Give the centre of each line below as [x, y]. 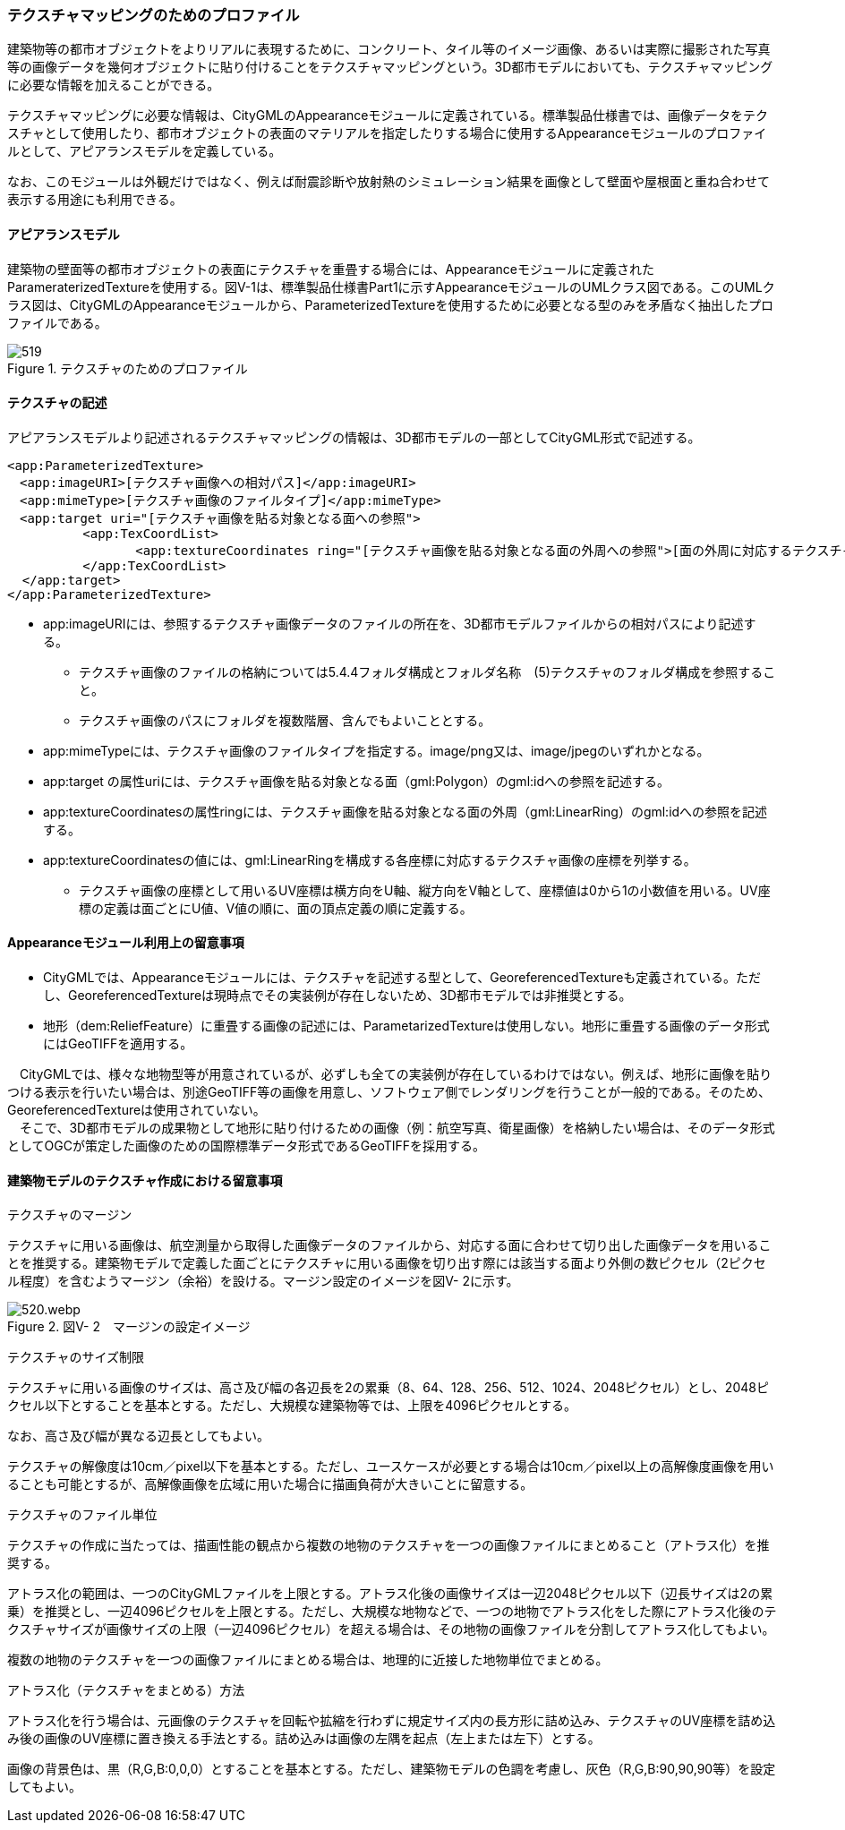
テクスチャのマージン [70, 1215]
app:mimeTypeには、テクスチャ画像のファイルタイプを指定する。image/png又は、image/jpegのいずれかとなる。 [376, 750]
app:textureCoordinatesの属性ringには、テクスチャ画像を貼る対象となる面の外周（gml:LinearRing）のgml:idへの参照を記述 [405, 811]
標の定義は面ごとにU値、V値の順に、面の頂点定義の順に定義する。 [276, 908]
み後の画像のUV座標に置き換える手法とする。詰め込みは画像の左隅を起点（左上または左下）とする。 [304, 1739]
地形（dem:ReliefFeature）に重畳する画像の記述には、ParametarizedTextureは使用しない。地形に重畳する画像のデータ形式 [406, 1026]
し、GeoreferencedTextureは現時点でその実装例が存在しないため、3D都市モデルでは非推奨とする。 [337, 996]
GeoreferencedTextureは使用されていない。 [137, 1110]
